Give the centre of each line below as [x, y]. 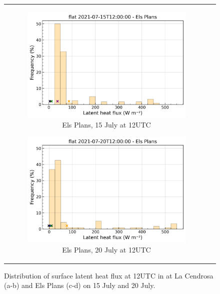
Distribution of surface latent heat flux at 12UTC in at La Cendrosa [109, 275]
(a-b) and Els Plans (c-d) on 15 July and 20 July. [80, 285]
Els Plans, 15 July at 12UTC [106, 125]
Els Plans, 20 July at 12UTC [106, 249]
